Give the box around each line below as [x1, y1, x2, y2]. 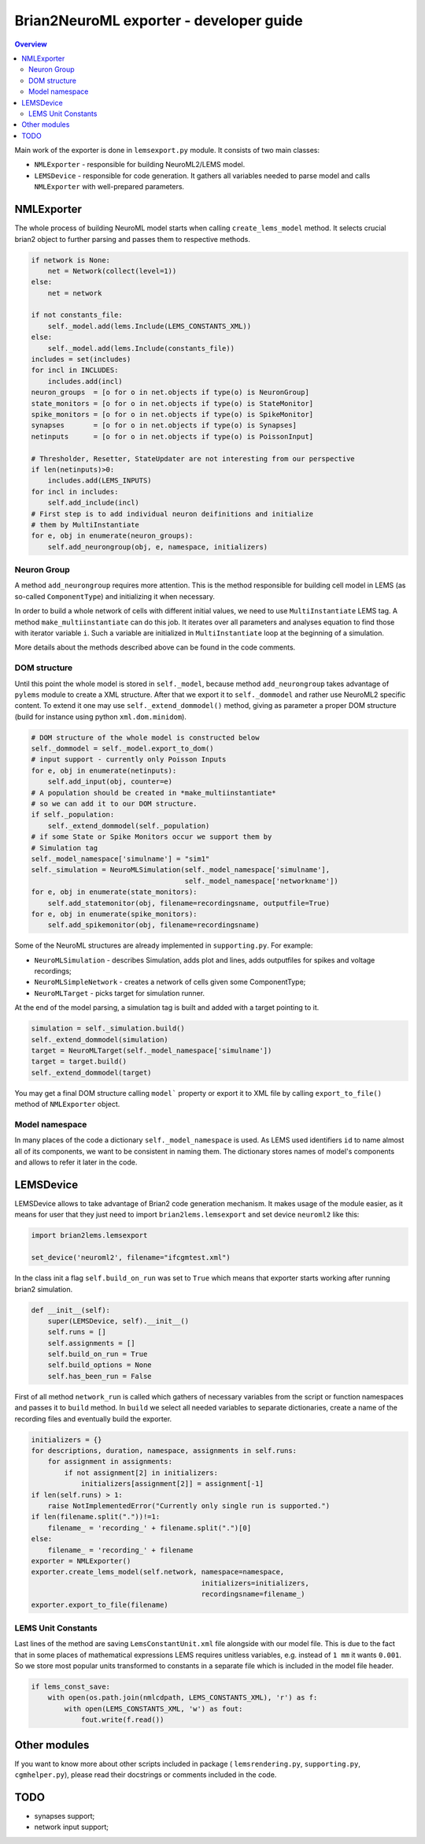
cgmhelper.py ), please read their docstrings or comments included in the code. [14, 1770, 277, 1779]
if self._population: [31, 810, 115, 819]
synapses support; [34, 1811, 95, 1820]
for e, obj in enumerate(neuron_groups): [31, 531, 194, 540]
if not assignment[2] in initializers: [64, 1468, 218, 1477]
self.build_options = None [47, 1361, 153, 1369]
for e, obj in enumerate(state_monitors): [31, 888, 198, 896]
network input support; [34, 1822, 109, 1832]
